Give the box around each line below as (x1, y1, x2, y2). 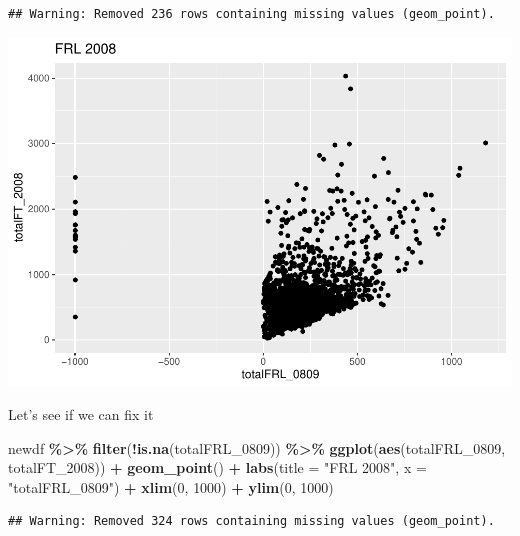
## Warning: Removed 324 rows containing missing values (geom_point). (8, 514, 495, 529)
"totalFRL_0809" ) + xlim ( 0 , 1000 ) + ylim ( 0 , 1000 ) (8, 476, 334, 497)
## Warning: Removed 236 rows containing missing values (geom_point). (8, 7, 495, 21)
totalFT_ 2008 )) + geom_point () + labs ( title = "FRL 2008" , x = (8, 457, 427, 478)
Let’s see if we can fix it (8, 404, 154, 425)
